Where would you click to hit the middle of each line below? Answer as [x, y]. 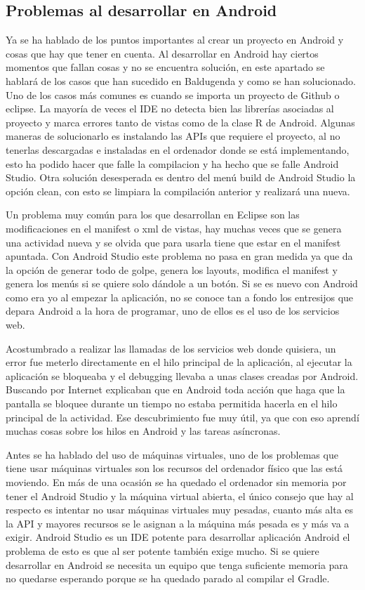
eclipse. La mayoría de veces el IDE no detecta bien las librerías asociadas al [170, 109]
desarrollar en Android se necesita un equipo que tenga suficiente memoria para [177, 564]
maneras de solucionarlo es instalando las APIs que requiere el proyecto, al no [173, 136]
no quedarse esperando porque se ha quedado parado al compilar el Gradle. [168, 578]
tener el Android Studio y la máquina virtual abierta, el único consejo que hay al [180, 496]
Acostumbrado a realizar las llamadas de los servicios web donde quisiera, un [171, 348]
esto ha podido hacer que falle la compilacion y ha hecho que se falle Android [172, 163]
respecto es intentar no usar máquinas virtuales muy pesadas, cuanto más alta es [180, 510]
